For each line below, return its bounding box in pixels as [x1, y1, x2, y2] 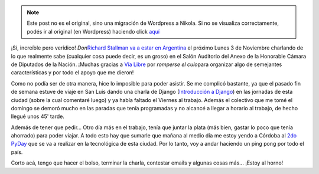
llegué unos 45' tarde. [11, 113, 64, 120]
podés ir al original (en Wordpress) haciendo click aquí [27, 28, 159, 35]
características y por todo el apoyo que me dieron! [11, 69, 134, 76]
